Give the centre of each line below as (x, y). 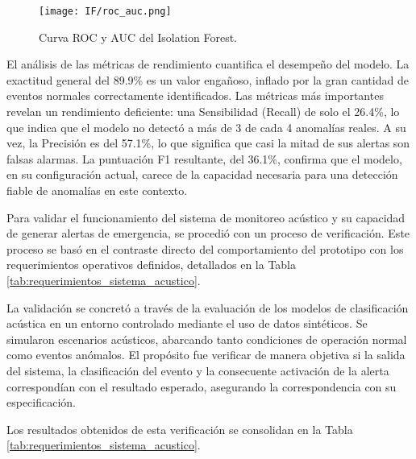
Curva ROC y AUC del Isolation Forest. (138, 37)
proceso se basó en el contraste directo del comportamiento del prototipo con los (205, 248)
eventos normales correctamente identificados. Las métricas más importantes (195, 95)
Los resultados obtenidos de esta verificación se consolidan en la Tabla (180, 429)
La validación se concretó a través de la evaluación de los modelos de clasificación (208, 307)
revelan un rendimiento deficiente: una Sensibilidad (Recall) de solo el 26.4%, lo (203, 112)
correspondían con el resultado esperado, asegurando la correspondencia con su (202, 386)
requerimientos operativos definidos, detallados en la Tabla (152, 265)
